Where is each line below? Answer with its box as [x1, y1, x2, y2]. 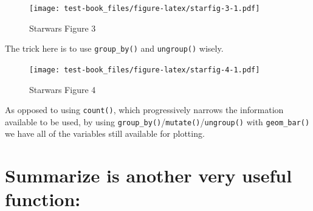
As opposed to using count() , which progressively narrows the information [5, 103, 284, 116]
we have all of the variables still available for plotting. [5, 127, 205, 140]
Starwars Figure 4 [29, 83, 96, 95]
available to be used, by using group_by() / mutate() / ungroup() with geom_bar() [5, 115, 310, 128]
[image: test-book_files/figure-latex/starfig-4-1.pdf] [29, 65, 260, 74]
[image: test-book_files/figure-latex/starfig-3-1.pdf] [29, 4, 260, 13]
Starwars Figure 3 [29, 21, 96, 34]
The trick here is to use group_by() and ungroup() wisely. [5, 42, 224, 55]
